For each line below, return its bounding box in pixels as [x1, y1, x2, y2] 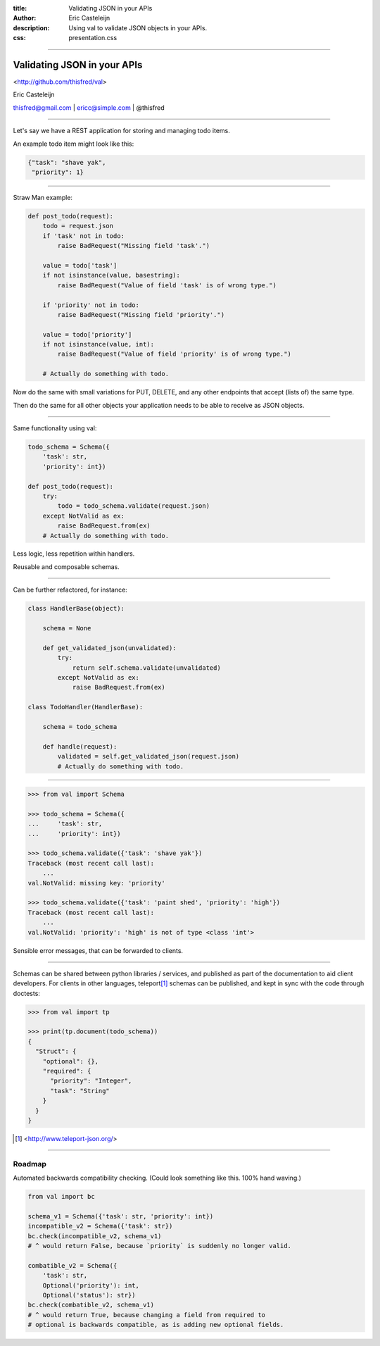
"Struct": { [35, 1047, 77, 1056]
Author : [13, 14, 37, 23]
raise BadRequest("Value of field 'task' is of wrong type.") [57, 281, 277, 289]
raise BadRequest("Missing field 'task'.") [57, 242, 210, 250]
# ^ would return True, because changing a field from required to [27, 1311, 266, 1319]
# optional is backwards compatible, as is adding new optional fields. [27, 1321, 284, 1329]
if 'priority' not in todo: [42, 301, 140, 309]
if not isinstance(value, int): [42, 340, 155, 349]
